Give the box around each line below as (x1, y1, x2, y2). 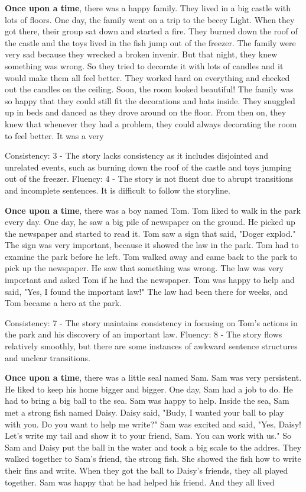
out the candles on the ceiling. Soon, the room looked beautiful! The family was (5, 83, 294, 95)
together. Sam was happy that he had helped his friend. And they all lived (5, 475, 275, 488)
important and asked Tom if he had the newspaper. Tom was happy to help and (5, 274, 295, 286)
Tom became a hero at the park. (5, 297, 122, 309)
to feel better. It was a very (5, 129, 104, 142)
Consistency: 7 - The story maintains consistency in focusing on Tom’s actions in (5, 316, 298, 329)
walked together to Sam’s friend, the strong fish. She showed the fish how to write (5, 452, 301, 465)
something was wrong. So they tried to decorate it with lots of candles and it (5, 59, 284, 72)
